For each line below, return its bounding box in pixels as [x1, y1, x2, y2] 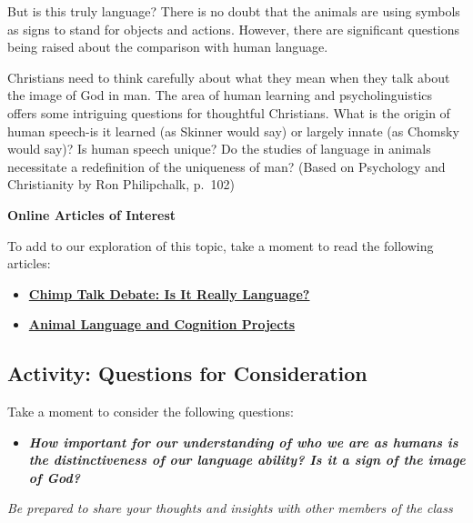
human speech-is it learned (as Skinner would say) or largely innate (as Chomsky [7, 121, 459, 140]
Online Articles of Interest [7, 205, 176, 224]
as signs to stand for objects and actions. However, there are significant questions [7, 19, 460, 38]
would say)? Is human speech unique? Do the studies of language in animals [7, 139, 431, 158]
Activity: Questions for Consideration [7, 359, 367, 387]
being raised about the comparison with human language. [7, 37, 328, 56]
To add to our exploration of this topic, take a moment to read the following [7, 236, 434, 255]
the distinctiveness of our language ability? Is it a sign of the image [28, 450, 466, 469]
